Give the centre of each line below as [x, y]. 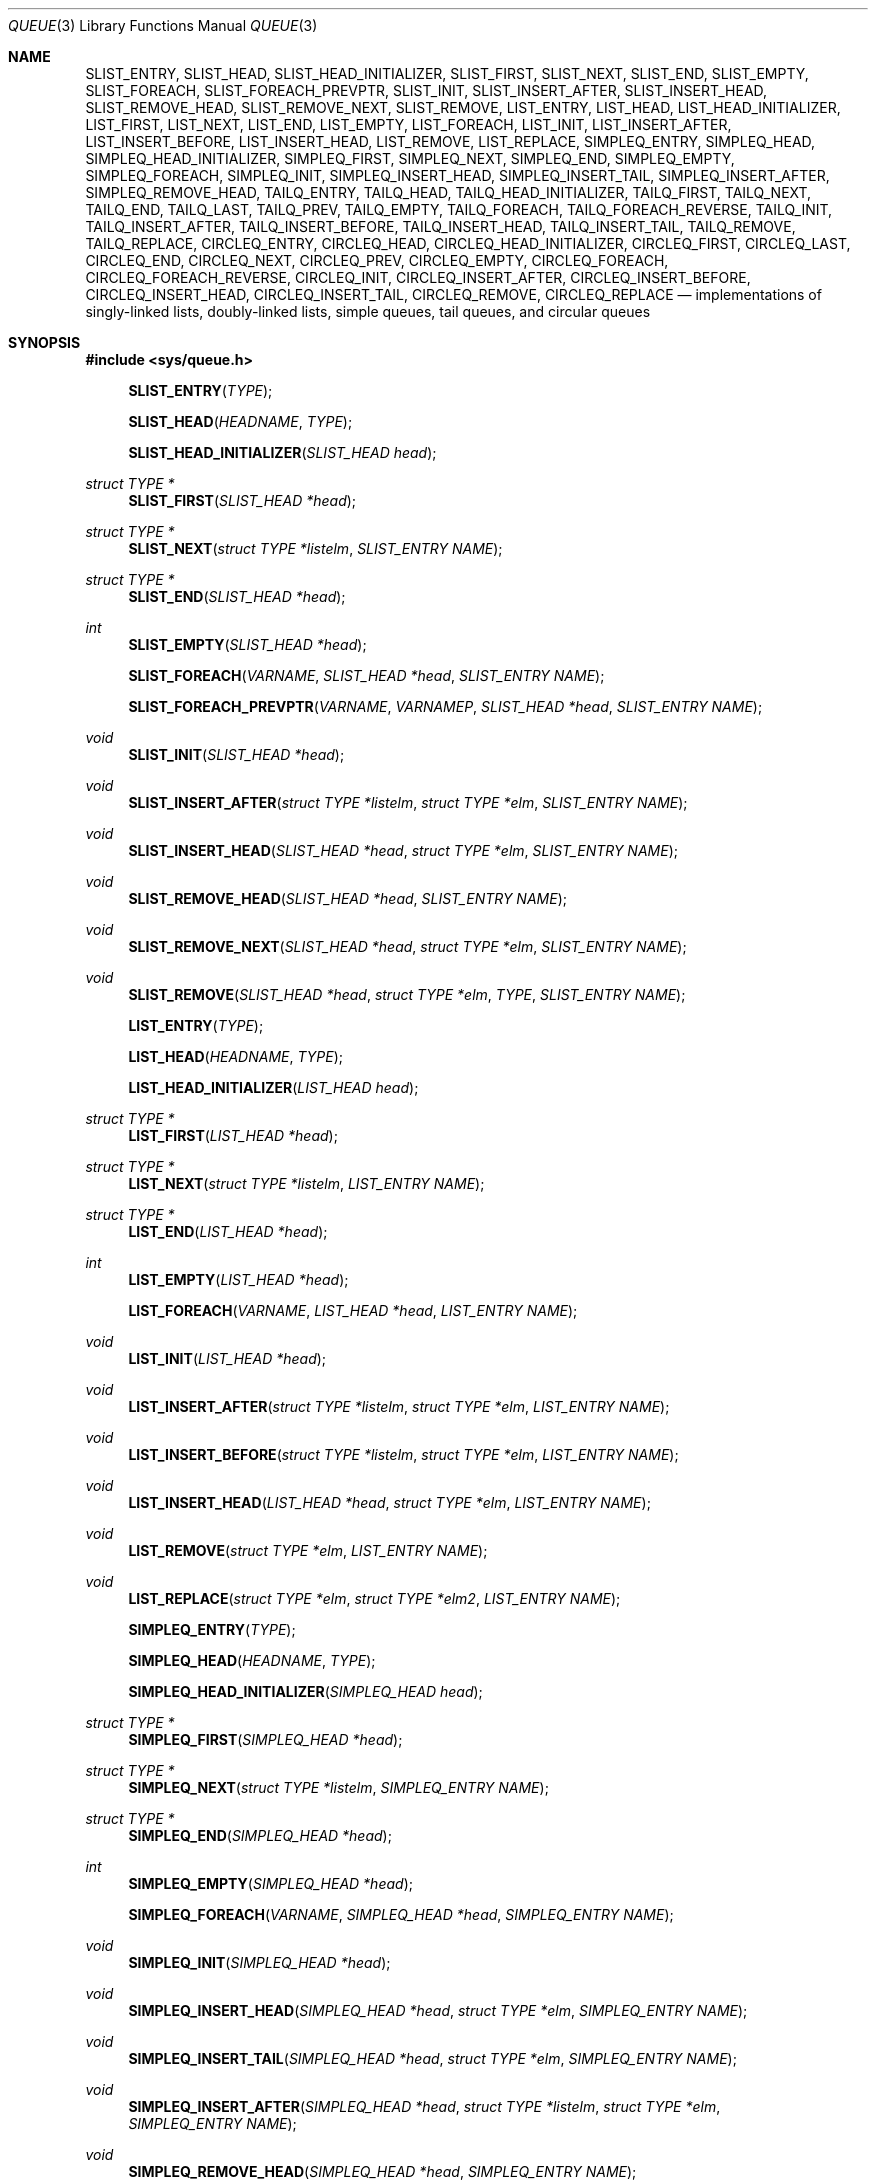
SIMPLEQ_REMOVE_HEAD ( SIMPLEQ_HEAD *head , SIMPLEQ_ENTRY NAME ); [382, 2171]
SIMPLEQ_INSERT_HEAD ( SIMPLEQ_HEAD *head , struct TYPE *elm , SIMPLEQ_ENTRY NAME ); [438, 2010]
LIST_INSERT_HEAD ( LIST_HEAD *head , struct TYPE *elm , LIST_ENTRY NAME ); [389, 1502]
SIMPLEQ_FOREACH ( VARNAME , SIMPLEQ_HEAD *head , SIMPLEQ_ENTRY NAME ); [401, 1914]
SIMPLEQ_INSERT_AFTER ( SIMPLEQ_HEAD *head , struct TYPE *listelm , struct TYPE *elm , [424, 2106]
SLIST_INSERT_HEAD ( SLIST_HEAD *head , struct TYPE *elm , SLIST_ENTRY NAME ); [403, 850]
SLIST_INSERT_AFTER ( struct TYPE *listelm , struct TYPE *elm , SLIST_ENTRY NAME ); [408, 802]
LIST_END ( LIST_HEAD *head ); [228, 1231]
